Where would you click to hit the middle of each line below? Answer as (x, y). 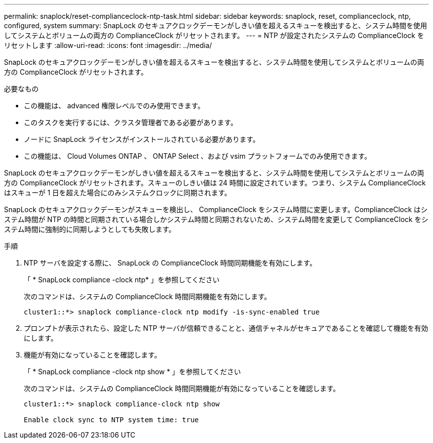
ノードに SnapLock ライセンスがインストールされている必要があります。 (142, 139)
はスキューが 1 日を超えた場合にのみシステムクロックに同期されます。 (118, 193)
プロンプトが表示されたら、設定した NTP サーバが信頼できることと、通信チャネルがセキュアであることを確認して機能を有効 (226, 328)
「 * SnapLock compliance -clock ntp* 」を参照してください (122, 280)
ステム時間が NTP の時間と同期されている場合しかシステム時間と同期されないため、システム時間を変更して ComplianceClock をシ (216, 219)
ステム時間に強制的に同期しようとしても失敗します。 (90, 229)
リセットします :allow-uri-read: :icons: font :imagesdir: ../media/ (108, 45)
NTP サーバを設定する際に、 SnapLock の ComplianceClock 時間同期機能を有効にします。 (170, 263)
